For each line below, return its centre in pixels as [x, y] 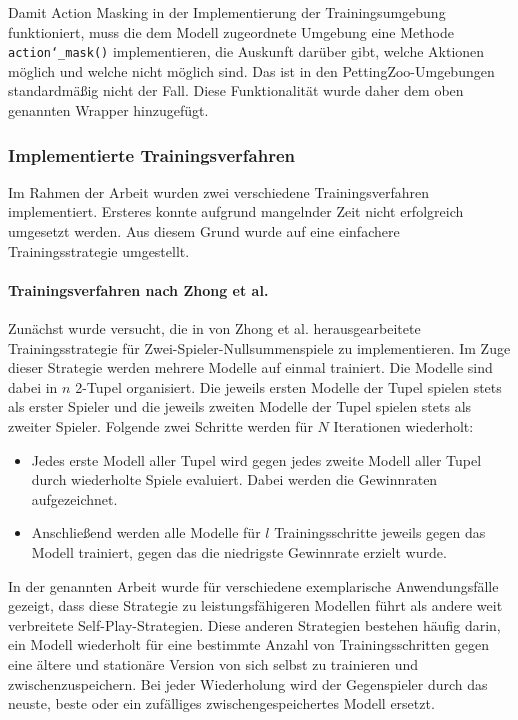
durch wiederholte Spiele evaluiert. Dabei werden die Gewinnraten [234, 479]
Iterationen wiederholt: [403, 425]
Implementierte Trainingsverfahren [151, 154]
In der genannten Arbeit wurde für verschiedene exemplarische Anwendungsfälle [253, 585]
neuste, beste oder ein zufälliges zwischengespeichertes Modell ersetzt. [221, 703]
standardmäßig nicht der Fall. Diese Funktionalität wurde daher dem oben [236, 90]
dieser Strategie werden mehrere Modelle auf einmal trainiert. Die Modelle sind [250, 367]
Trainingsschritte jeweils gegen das [380, 532]
